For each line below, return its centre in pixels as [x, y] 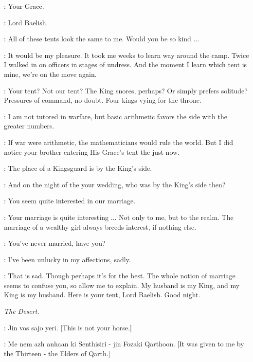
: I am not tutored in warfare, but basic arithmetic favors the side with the [116, 116]
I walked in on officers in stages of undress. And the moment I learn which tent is [126, 64]
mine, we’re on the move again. [50, 74]
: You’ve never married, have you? [55, 243]
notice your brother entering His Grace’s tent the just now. [92, 152]
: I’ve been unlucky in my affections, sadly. [67, 259]
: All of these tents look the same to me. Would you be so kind [98, 39]
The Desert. [22, 311]
